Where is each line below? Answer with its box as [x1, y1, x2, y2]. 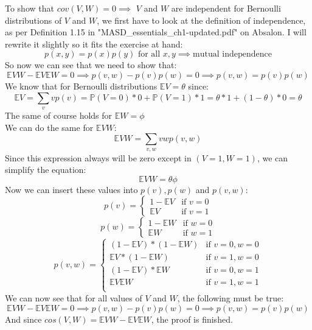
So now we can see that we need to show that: [5, 58, 177, 71]
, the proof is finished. [151, 312, 233, 325]
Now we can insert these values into [5, 183, 138, 195]
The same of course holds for [5, 108, 113, 121]
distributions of [5, 13, 62, 26]
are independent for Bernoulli [171, 2, 281, 14]
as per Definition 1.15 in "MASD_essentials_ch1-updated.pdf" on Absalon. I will [5, 26, 307, 38]
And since [5, 312, 42, 325]
